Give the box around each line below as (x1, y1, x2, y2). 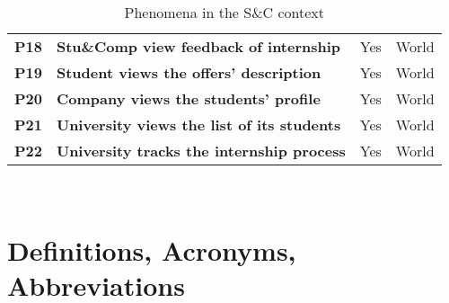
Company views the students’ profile (56, 88, 321, 109)
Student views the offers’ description (56, 62, 321, 83)
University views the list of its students (56, 114, 341, 135)
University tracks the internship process (56, 140, 346, 161)
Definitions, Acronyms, (7, 231, 296, 268)
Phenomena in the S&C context (124, 2, 325, 22)
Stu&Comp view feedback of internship (56, 36, 341, 57)
